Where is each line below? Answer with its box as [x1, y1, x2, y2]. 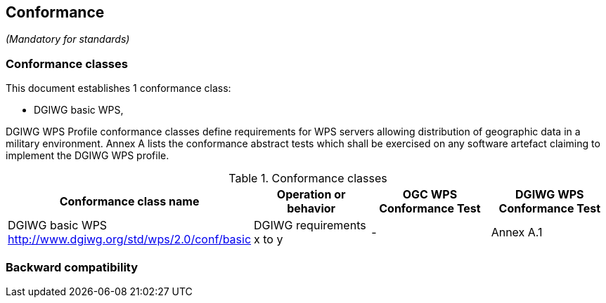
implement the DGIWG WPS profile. [6, 149, 169, 162]
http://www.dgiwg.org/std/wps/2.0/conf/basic [8, 232, 252, 247]
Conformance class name [59, 194, 200, 209]
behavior [287, 201, 336, 216]
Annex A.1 [491, 225, 543, 240]
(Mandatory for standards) [6, 33, 130, 46]
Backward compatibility [6, 260, 138, 274]
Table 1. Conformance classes [228, 171, 387, 186]
